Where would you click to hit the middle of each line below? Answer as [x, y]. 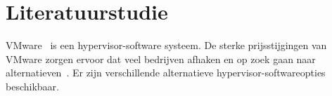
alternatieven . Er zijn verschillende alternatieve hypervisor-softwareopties [166, 73]
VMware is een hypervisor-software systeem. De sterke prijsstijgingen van [166, 45]
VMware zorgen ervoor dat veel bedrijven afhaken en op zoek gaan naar [161, 59]
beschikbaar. [32, 86]
